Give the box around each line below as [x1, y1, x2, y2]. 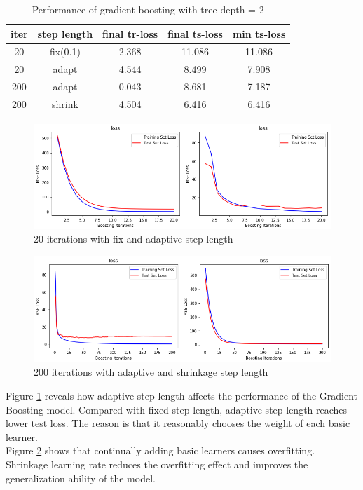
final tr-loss [102, 26, 158, 41]
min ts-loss [232, 26, 286, 41]
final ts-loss [167, 26, 223, 41]
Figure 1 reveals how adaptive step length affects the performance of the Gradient [6, 388, 357, 403]
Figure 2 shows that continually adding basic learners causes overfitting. [6, 443, 315, 458]
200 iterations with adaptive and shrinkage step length [34, 365, 268, 379]
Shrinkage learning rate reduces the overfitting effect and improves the [6, 457, 308, 471]
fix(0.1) [49, 44, 81, 59]
